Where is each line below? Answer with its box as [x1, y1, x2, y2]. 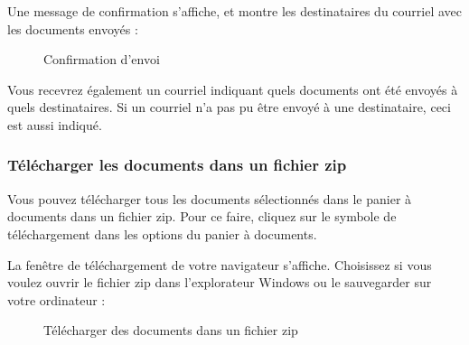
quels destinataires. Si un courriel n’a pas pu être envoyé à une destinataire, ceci [7, 98, 451, 117]
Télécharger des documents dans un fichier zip [43, 321, 298, 340]
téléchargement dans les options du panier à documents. [7, 224, 317, 243]
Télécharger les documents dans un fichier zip [7, 154, 347, 176]
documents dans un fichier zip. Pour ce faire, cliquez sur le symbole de [7, 207, 397, 226]
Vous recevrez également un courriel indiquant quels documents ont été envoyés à [7, 79, 458, 98]
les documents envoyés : [7, 19, 138, 38]
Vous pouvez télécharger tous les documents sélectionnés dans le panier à [7, 189, 412, 208]
